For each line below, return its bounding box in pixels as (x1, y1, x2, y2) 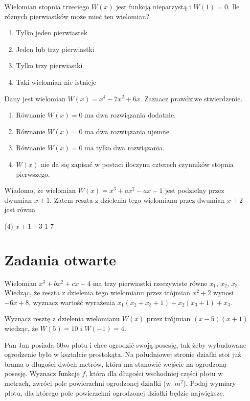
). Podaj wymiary (183, 377, 236, 388)
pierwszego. (16, 168, 50, 179)
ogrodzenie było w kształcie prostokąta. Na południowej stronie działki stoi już (4, 349, 241, 359)
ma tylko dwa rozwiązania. (85, 142, 165, 153)
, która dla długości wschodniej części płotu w (85, 368, 223, 378)
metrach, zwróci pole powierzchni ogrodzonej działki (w (4, 377, 171, 388)
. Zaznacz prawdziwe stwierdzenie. (140, 93, 243, 103)
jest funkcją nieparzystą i (116, 1, 191, 11)
